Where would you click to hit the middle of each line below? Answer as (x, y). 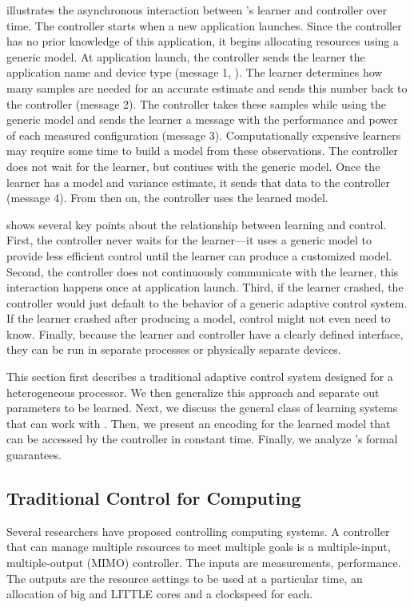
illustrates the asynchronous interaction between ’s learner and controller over (197, 10)
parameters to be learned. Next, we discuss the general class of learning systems (202, 408)
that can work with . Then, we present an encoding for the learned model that (199, 423)
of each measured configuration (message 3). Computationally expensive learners (204, 135)
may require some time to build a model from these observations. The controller (203, 151)
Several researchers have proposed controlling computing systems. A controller (198, 531)
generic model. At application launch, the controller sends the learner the (186, 56)
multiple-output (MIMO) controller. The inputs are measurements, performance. (204, 563)
